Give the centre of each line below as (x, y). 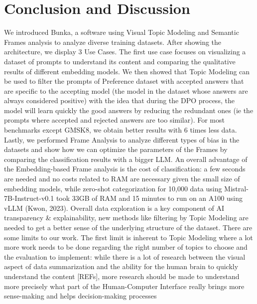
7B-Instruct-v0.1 (29, 198)
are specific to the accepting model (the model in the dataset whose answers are (126, 90)
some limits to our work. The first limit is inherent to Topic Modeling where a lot (128, 237)
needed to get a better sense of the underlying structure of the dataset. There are (128, 227)
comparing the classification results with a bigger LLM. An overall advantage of (126, 159)
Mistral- (236, 188)
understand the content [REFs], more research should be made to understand (122, 276)
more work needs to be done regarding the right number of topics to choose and (126, 247)
